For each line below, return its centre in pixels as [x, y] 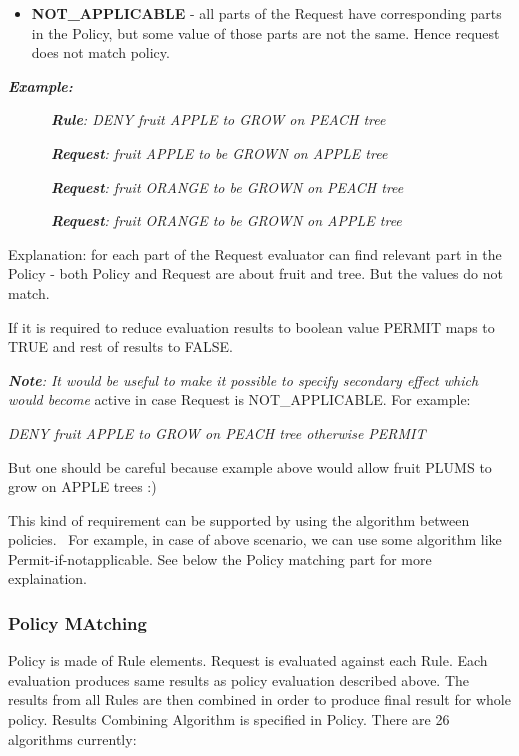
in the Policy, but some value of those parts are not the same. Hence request [265, 32]
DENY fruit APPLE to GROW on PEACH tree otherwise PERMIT [217, 432]
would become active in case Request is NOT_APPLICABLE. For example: [239, 399]
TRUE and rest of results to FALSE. [120, 346]
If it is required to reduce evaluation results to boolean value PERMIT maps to [251, 326]
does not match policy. [100, 52]
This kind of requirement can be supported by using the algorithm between [239, 519]
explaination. [47, 578]
